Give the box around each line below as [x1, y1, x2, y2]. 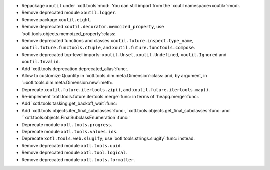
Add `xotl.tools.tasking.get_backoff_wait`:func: [21, 100, 117, 107]
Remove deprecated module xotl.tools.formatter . [21, 156, 135, 162]
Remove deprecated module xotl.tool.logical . [21, 150, 127, 156]
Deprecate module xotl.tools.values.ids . [21, 129, 118, 135]
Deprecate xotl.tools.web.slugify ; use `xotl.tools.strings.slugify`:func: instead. [21, 135, 195, 142]
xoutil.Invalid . [21, 59, 60, 65]
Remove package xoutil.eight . [21, 16, 92, 22]
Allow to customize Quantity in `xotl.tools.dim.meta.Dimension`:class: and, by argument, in [21, 72, 207, 78]
